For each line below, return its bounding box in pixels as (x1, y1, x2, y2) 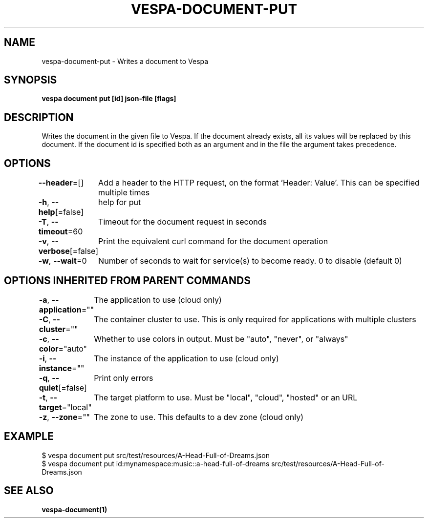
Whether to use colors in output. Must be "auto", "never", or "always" (94, 334, 348, 344)
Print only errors (94, 373, 153, 383)
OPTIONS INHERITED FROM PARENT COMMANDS (4, 274, 251, 287)
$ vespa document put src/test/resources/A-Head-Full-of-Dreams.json (42, 451, 270, 459)
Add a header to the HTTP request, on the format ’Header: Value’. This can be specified (98, 178, 420, 188)
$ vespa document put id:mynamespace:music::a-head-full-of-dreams (42, 459, 270, 468)
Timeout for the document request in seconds (98, 217, 267, 227)
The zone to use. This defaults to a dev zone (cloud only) (94, 412, 304, 422)
